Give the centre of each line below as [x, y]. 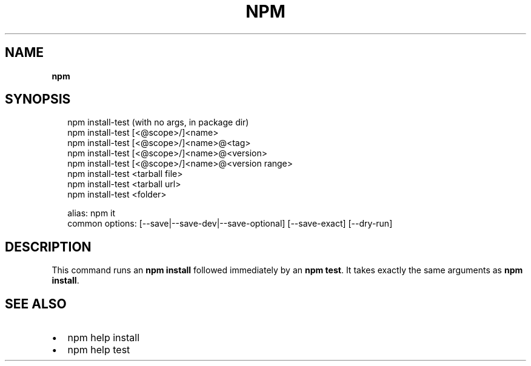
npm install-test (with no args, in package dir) [158, 122]
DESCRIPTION [48, 247]
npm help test [99, 350]
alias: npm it [92, 213]
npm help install [104, 338]
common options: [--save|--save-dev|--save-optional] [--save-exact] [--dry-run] [230, 224]
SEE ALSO [36, 304]
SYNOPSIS [38, 99]
